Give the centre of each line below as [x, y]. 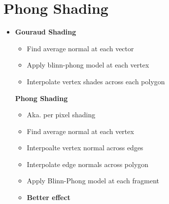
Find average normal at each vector [80, 48]
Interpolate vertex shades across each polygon [96, 81]
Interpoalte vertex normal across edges [85, 148]
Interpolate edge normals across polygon [88, 164]
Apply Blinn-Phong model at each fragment [93, 181]
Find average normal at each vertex [80, 131]
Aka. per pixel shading [61, 115]
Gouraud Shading [46, 32]
